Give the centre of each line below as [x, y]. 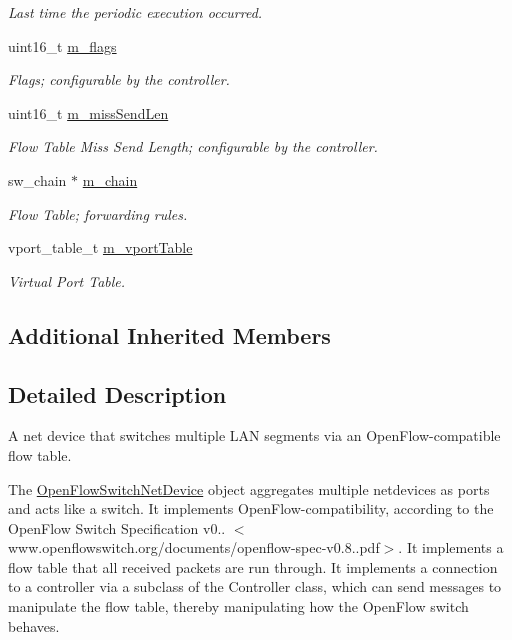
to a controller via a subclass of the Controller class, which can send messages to [255, 586]
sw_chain [37, 179]
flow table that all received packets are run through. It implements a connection [253, 566]
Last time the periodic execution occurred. [135, 12]
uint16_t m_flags [62, 45]
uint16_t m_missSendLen [88, 112]
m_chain [110, 179]
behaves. [34, 625]
